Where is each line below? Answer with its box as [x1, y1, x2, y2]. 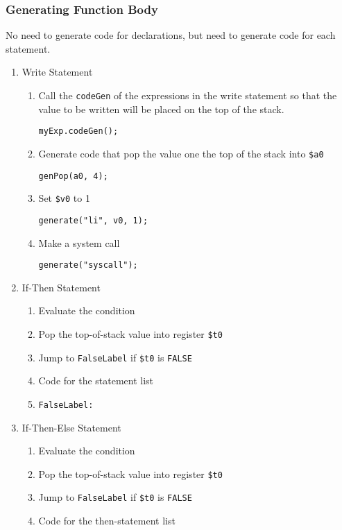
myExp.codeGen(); [38, 126, 119, 137]
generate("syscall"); [38, 260, 138, 271]
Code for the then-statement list [38, 513, 176, 528]
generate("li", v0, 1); [38, 215, 148, 225]
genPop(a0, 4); [38, 171, 108, 181]
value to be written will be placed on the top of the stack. [38, 101, 284, 116]
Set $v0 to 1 [38, 191, 90, 205]
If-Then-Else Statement [22, 420, 121, 434]
